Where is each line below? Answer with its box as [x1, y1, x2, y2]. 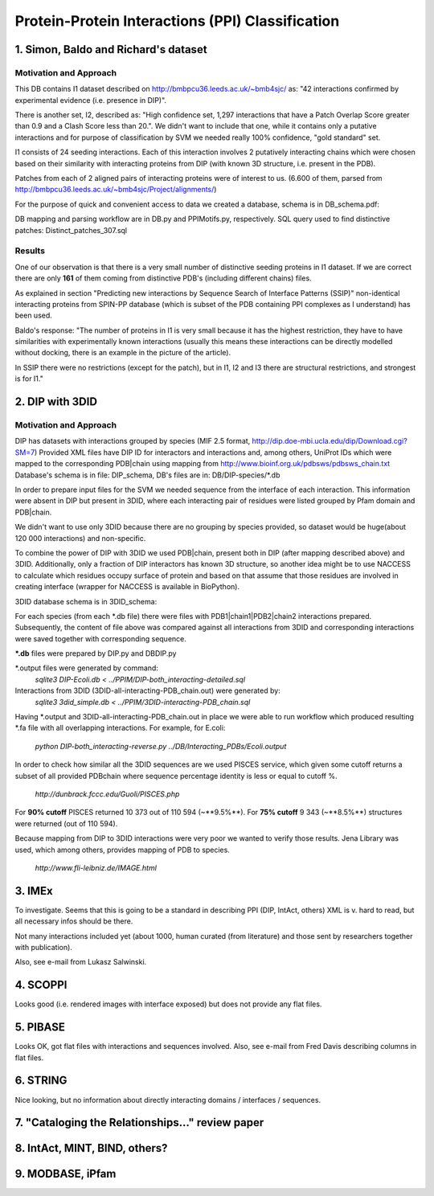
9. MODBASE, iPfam [14, 1167, 117, 1181]
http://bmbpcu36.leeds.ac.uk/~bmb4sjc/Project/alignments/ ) [14, 185, 217, 195]
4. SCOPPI [14, 978, 68, 992]
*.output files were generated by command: [14, 663, 158, 673]
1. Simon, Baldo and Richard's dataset [14, 43, 208, 56]
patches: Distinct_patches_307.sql [14, 225, 128, 235]
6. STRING [14, 1074, 68, 1087]
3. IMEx [14, 884, 53, 898]
